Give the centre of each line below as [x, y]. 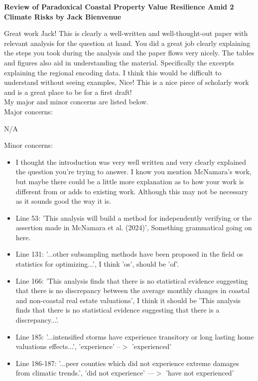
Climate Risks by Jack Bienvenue [63, 16]
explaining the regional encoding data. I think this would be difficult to [113, 72]
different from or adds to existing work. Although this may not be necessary [132, 191]
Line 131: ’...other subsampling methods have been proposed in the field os [129, 254]
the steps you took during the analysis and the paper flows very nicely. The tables [129, 53]
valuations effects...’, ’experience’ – [68, 346]
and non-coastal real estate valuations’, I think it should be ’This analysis [128, 300]
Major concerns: [28, 111]
